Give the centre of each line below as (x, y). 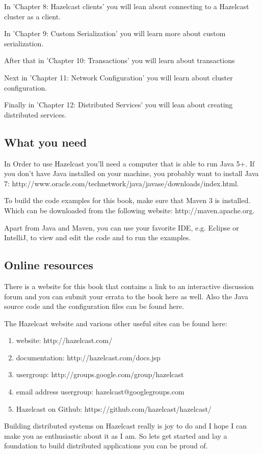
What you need (46, 142)
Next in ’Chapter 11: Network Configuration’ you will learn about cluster (119, 77)
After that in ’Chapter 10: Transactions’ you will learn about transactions (120, 60)
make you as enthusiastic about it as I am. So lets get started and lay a (116, 435)
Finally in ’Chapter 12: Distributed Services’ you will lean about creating (119, 105)
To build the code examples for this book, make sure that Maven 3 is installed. (127, 200)
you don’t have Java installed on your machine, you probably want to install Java (131, 173)
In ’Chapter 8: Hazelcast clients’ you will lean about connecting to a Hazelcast (127, 6)
